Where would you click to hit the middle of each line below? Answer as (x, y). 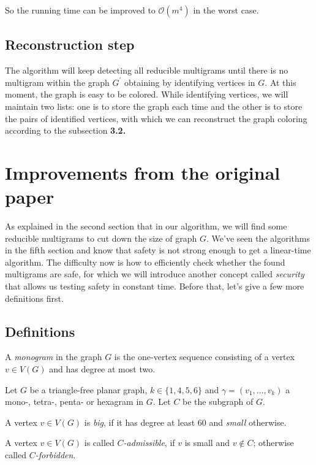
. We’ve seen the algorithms (258, 238)
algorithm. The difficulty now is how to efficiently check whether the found (145, 262)
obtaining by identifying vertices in (190, 82)
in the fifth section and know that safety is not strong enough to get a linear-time (158, 250)
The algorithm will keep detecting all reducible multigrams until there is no (147, 70)
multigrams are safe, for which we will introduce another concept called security (155, 274)
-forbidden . (55, 455)
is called (99, 443)
